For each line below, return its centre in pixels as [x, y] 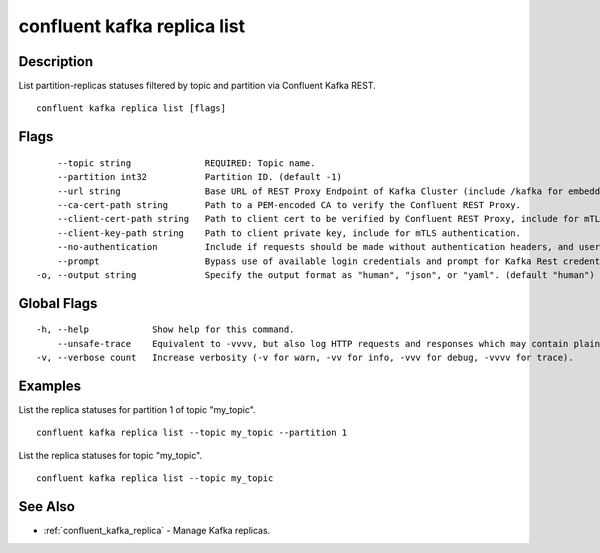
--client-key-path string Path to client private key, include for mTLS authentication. [289, 233]
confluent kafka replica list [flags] [131, 108]
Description [56, 61]
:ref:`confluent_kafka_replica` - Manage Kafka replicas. [157, 531]
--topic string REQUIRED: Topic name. [186, 163]
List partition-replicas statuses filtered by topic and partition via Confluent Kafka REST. [197, 86]
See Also [46, 506]
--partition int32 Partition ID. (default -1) [199, 177]
